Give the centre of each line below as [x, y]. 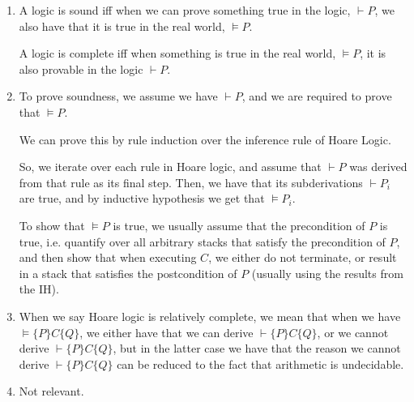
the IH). [39, 289]
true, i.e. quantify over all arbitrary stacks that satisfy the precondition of [202, 241]
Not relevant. [51, 391]
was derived [378, 167]
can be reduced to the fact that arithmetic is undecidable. [260, 364]
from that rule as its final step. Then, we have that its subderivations [191, 182]
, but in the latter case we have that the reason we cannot [257, 348]
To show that [52, 225]
